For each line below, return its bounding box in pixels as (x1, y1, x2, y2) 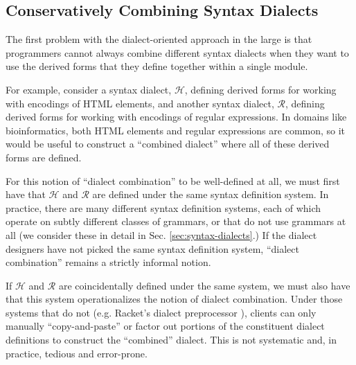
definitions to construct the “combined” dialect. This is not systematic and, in (6, 332, 337, 347)
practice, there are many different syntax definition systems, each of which (6, 200, 321, 215)
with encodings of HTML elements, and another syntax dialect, (6, 96, 274, 110)
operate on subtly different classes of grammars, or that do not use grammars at (6, 214, 346, 229)
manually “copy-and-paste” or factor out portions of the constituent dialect (6, 319, 325, 333)
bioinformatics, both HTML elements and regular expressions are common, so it (6, 123, 346, 137)
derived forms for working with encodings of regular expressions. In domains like (6, 109, 347, 124)
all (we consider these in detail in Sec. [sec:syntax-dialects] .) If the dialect (6, 227, 317, 242)
